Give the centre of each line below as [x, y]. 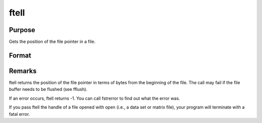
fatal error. [19, 114]
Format [20, 55]
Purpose [22, 30]
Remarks [23, 71]
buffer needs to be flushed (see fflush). [48, 89]
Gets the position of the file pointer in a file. [52, 42]
